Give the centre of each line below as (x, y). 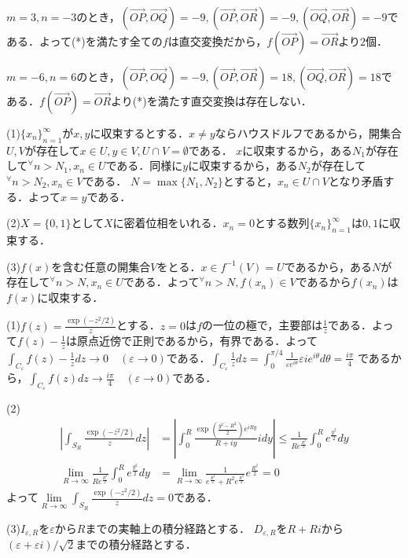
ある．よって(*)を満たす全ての (85, 41)
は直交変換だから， (217, 41)
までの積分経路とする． (136, 543)
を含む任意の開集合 (101, 266)
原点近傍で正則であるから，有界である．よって (197, 341)
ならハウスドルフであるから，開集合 (309, 133)
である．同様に (144, 165)
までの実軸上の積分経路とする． (168, 528)
